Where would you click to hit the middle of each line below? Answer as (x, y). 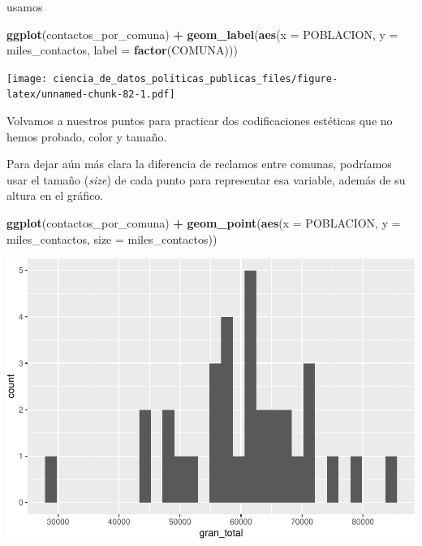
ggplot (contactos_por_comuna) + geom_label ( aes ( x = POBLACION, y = (202, 34)
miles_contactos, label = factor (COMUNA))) (122, 50)
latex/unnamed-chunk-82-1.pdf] (91, 95)
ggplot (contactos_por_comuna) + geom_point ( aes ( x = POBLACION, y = (204, 223)
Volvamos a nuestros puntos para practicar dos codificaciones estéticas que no (200, 121)
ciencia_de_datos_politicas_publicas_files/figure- (196, 78)
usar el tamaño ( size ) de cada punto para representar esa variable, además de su (206, 179)
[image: (27, 78)
